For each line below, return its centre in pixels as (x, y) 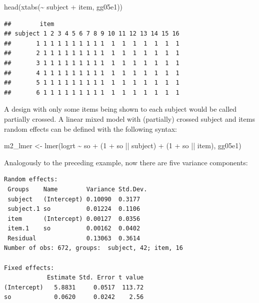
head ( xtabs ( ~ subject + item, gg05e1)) (63, 7)
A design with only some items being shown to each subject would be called (120, 109)
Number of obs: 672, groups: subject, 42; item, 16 (93, 248)
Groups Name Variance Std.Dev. (77, 189)
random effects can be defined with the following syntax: (90, 128)
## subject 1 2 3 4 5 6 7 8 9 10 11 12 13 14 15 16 (92, 34)
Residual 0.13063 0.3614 (74, 238)
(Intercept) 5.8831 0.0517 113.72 (74, 287)
